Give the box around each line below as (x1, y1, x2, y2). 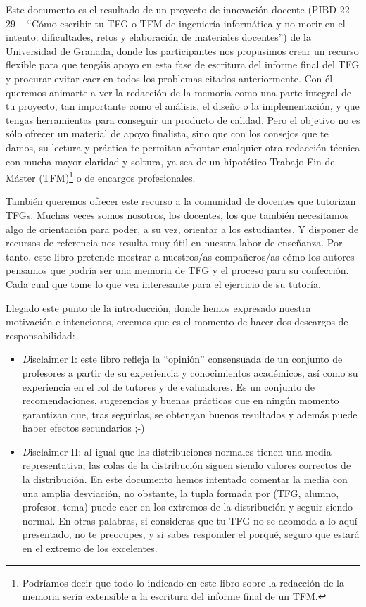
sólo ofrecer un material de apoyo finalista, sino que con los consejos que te (6, 126, 329, 141)
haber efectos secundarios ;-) (22, 420, 145, 435)
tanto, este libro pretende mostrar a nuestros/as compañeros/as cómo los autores (6, 249, 355, 263)
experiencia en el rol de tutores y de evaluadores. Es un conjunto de (22, 379, 315, 394)
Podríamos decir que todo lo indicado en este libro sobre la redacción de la (22, 575, 344, 589)
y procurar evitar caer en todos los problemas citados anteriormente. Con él (6, 70, 333, 85)
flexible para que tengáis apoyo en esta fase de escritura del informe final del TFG (6, 57, 360, 72)
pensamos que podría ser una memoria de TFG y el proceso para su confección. (6, 263, 349, 277)
